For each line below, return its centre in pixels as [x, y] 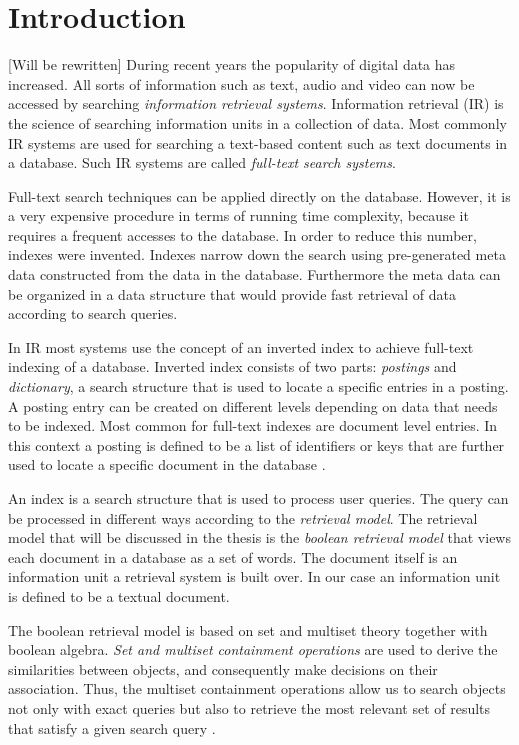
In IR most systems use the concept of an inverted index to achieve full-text [241, 346]
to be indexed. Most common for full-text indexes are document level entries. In [253, 425]
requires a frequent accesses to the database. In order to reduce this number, [242, 234]
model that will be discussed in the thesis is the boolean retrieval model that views [259, 537]
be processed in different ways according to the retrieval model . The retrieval [243, 517]
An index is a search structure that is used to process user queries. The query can [258, 498]
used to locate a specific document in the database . [167, 464]
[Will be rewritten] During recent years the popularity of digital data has [232, 64]
